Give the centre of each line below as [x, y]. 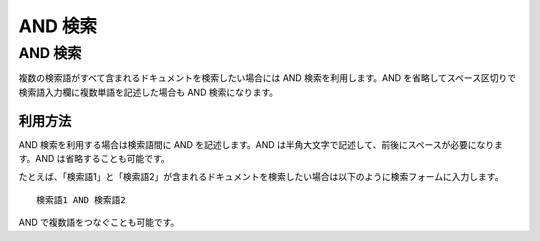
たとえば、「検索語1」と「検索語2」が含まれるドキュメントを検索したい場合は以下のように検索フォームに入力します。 [261, 177]
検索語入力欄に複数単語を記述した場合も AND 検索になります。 [148, 92]
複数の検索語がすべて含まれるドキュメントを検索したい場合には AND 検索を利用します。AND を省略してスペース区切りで [267, 78]
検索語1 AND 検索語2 [81, 199]
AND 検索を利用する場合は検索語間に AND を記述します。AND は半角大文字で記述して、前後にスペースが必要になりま [261, 144]
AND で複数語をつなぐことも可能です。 [99, 222]
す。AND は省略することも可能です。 [94, 159]
